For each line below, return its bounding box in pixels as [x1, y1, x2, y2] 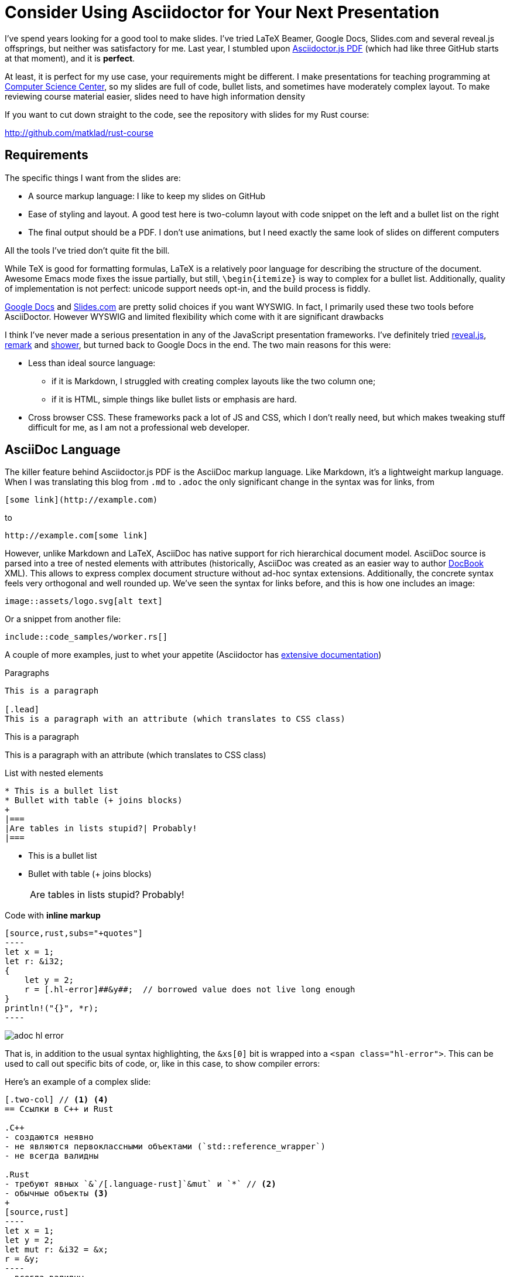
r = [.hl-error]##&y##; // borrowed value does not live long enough [24, 985, 355, 995]
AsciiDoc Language [5, 442, 121, 457]
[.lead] [5, 705, 40, 715]
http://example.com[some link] [5, 531, 148, 541]
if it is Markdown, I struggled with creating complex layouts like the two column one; [52, 375, 376, 386]
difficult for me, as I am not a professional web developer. [28, 422, 250, 432]
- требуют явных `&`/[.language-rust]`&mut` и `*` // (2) [5, 1179, 276, 1189]
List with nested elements [5, 768, 104, 779]
